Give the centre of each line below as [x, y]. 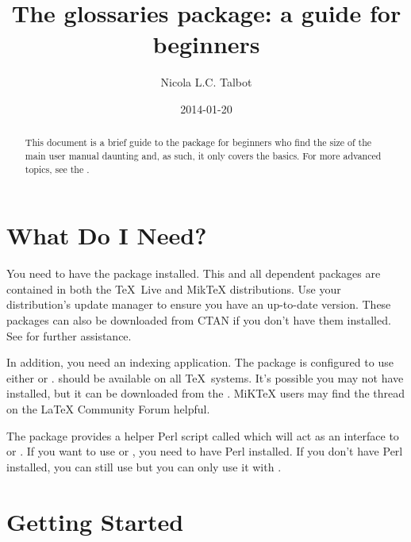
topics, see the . [57, 169]
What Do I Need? [107, 235]
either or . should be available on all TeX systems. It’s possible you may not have [205, 377]
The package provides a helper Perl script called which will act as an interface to [203, 435]
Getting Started [95, 521]
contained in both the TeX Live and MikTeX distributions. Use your [174, 288]
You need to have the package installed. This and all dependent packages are [194, 273]
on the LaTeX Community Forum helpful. [108, 408]
